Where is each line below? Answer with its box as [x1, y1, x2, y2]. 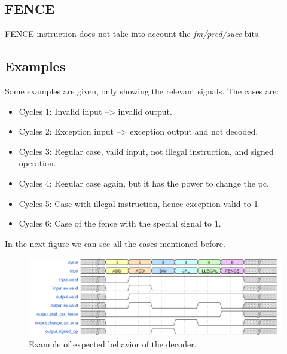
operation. [19, 157, 56, 169]
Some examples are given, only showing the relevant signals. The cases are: [5, 85, 279, 97]
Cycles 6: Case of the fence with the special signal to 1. [19, 217, 221, 230]
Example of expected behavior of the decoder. [29, 338, 197, 350]
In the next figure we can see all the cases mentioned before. [5, 237, 225, 249]
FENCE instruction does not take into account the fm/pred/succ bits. [5, 28, 261, 40]
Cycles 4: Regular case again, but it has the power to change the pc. [19, 176, 269, 189]
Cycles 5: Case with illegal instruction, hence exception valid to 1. [19, 197, 261, 209]
